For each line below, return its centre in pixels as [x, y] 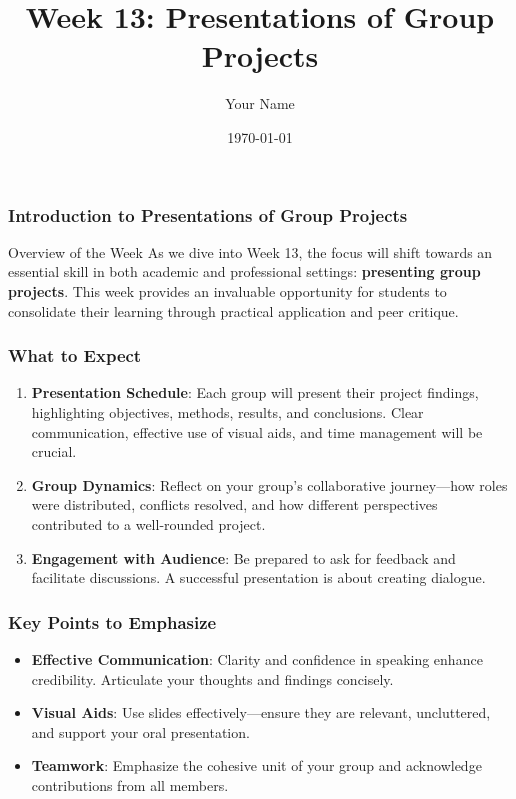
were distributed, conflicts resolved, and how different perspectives [234, 504]
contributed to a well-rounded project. [148, 523]
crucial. [54, 451]
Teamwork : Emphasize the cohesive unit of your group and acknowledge [256, 765]
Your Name [260, 103]
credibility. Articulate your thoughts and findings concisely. [212, 678]
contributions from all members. [130, 784]
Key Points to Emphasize [112, 621]
